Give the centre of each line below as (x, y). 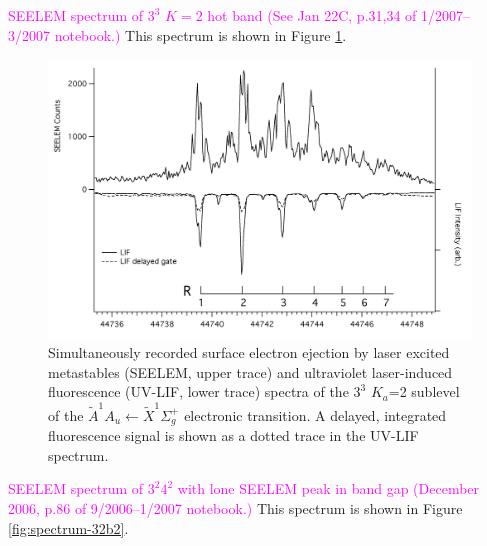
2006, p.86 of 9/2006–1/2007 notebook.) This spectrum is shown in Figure (235, 508)
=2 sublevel (424, 391)
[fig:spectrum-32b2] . (68, 527)
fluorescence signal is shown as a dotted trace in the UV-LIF (233, 435)
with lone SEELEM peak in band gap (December (328, 488)
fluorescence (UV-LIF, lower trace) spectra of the (198, 391)
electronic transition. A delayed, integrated (315, 414)
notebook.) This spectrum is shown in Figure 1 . (200, 34)
